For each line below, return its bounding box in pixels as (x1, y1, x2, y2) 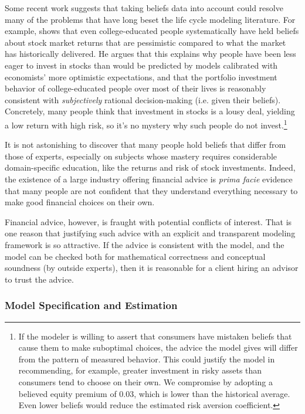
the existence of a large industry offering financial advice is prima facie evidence (5, 172, 293, 185)
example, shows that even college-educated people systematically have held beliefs (5, 25, 299, 37)
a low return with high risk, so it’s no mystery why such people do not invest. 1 (5, 117, 287, 131)
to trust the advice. (5, 273, 74, 285)
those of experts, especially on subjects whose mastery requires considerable (5, 150, 277, 162)
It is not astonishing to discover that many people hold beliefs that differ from (5, 138, 286, 151)
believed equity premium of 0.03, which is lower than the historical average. (18, 387, 290, 399)
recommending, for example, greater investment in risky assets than (18, 364, 262, 376)
